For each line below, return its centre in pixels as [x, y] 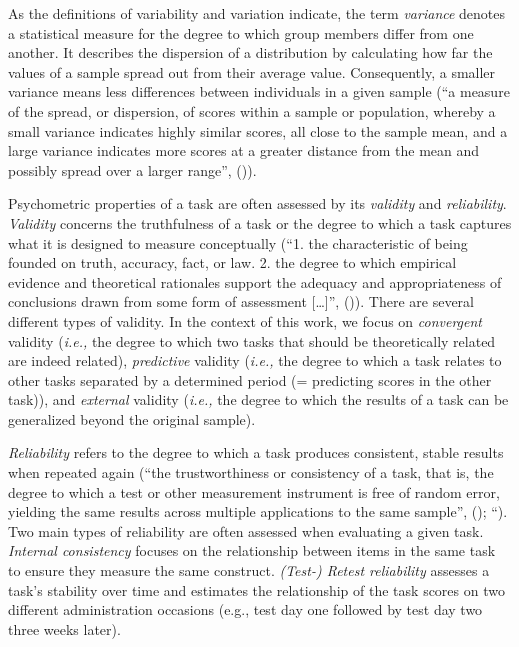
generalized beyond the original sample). [132, 418]
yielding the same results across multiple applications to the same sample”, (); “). [258, 511]
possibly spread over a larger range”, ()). [132, 169]
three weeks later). [64, 628]
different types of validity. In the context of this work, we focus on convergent [245, 320]
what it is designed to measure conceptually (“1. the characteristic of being [238, 242]
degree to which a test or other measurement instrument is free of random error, [254, 491]
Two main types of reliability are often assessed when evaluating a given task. [246, 530]
